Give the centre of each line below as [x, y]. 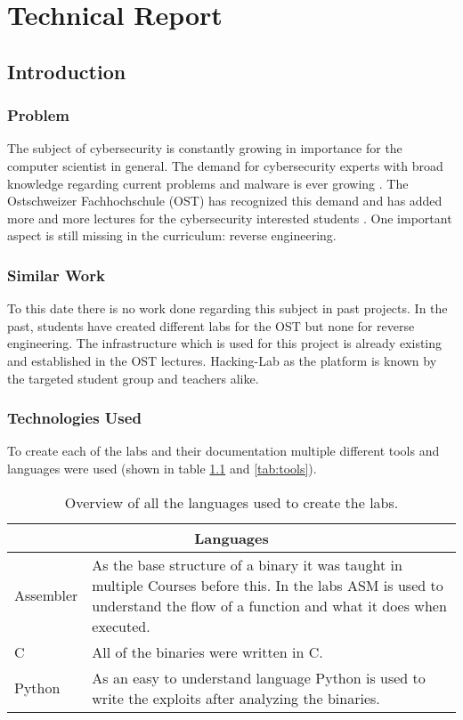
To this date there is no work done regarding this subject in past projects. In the [227, 308]
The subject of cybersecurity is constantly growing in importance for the [205, 148]
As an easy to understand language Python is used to [259, 677]
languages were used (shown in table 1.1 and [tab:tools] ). [162, 468]
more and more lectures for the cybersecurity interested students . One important [230, 218]
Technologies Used [74, 418]
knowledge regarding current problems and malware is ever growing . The [208, 183]
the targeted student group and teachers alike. [133, 378]
